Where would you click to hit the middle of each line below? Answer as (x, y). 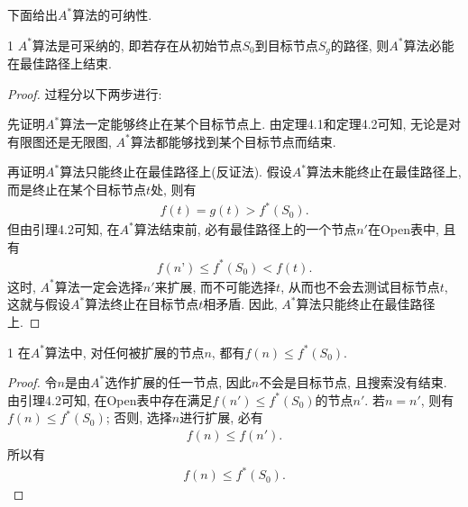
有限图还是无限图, (60, 141)
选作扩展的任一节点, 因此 (178, 382)
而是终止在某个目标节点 (77, 190)
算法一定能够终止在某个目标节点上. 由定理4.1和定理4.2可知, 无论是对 (261, 124)
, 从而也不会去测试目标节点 (360, 286)
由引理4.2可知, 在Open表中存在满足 (110, 399)
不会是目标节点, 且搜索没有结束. (353, 382)
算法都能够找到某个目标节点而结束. (233, 141)
